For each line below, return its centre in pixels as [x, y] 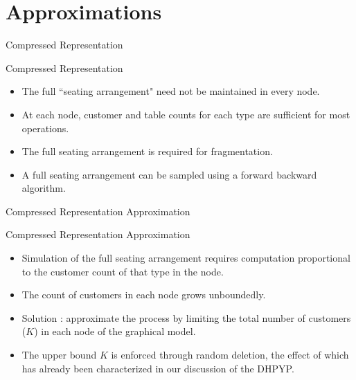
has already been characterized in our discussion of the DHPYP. [158, 368]
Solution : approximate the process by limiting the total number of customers [186, 317]
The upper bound [59, 355]
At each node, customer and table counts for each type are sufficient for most [186, 114]
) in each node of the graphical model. [115, 331]
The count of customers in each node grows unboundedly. [144, 295]
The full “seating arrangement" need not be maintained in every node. [171, 91]
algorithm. [44, 188]
